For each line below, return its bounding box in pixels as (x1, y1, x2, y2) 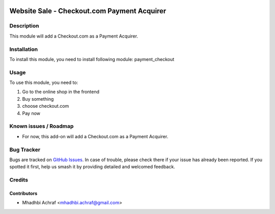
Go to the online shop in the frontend (22, 89, 99, 95)
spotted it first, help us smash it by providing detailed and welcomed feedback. (9, 164, 175, 170)
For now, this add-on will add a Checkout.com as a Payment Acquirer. (22, 133, 169, 139)
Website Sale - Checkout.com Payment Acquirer (9, 7, 167, 15)
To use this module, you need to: (9, 79, 78, 86)
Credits (9, 176, 28, 184)
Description (9, 22, 39, 29)
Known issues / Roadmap (9, 123, 74, 130)
